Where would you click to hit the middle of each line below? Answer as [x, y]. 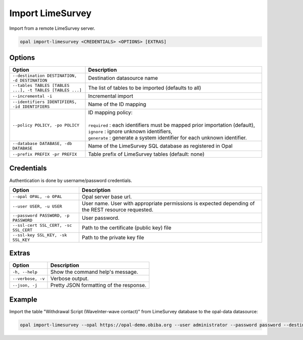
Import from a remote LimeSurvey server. [52, 28]
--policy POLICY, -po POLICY [46, 125]
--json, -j [25, 285]
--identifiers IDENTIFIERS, [45, 102]
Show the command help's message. [94, 272]
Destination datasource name [123, 78]
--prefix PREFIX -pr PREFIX [45, 154]
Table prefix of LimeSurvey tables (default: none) [146, 154]
